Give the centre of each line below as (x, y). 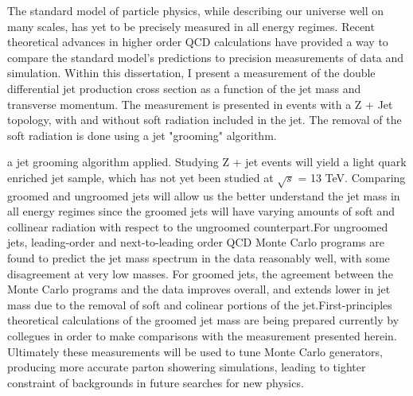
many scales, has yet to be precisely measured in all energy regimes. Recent (191, 26)
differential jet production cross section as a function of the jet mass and (184, 88)
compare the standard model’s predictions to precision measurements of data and (206, 57)
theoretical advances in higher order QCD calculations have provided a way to (198, 42)
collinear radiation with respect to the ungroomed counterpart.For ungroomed (198, 226)
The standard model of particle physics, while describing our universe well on (196, 10)
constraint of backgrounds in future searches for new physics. (156, 382)
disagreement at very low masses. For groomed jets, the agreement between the (200, 273)
